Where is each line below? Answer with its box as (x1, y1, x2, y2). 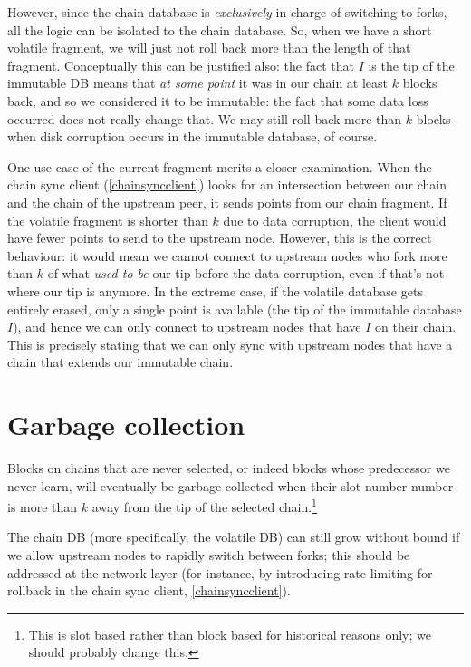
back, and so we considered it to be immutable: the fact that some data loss (7, 91, 428, 110)
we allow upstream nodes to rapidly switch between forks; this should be (7, 546, 410, 565)
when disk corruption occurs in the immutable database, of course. (7, 127, 378, 146)
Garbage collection (7, 406, 245, 443)
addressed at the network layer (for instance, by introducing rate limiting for (7, 563, 433, 582)
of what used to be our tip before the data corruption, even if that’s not (47, 264, 445, 283)
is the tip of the (368, 55, 455, 74)
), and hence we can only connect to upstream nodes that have (13, 317, 361, 336)
